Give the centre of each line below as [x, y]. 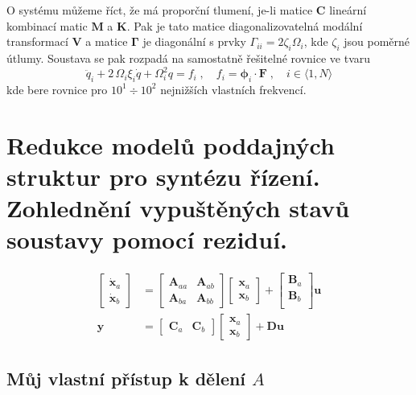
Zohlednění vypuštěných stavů [178, 208]
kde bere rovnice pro [57, 89]
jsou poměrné [377, 41]
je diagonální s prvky [194, 41]
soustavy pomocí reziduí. [147, 239]
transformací [37, 41]
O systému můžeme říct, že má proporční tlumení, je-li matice [160, 10]
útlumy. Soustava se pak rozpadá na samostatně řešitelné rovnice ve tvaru [189, 58]
